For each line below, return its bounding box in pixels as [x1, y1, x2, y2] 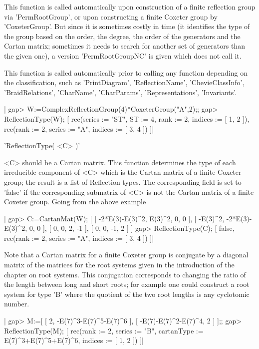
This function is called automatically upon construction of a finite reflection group [4, 2, 256, 12]
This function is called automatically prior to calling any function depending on [4, 67, 248, 78]
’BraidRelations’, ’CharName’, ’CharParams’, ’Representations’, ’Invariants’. [4, 87, 237, 97]
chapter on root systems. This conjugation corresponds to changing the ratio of [4, 269, 246, 279]
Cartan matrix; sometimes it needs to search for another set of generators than [4, 41, 245, 51]
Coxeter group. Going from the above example [4, 196, 146, 207]
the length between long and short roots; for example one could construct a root [4, 279, 250, 289]
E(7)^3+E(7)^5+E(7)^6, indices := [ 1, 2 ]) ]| [4, 335, 144, 345]
